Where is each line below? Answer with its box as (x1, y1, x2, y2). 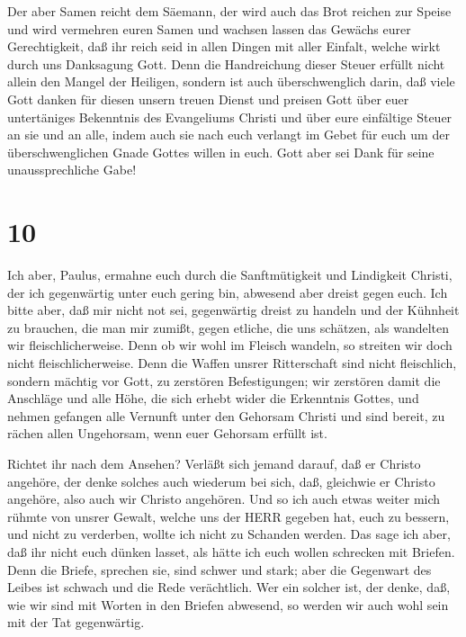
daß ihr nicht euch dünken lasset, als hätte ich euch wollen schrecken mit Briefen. (7, 542, 455, 561)
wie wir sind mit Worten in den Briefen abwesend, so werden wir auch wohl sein (7, 595, 449, 614)
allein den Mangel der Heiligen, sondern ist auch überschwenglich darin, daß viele (7, 72, 455, 91)
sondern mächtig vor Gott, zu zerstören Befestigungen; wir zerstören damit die (7, 371, 441, 390)
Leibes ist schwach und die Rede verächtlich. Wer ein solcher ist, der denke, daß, (7, 578, 451, 597)
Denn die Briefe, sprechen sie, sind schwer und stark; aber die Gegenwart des (7, 560, 432, 579)
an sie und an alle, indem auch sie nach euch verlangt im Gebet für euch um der (7, 125, 450, 144)
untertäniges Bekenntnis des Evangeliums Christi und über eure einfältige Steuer (7, 107, 453, 126)
